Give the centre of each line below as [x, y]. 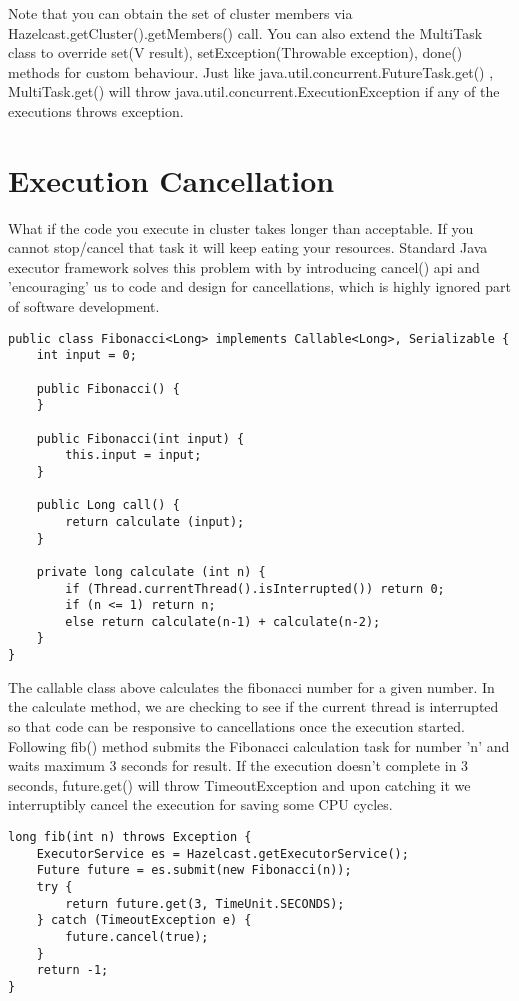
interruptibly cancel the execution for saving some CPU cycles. [200, 804]
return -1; [72, 970]
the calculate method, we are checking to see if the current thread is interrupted [253, 706]
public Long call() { [108, 505]
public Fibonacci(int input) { [140, 438]
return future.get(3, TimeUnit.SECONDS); [205, 903]
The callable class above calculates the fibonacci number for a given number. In [251, 686]
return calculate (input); [155, 521]
